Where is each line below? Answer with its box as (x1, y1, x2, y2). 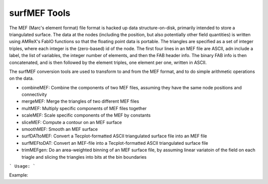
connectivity (21, 92, 47, 98)
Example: (9, 172, 28, 178)
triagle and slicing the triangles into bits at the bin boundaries (21, 154, 147, 160)
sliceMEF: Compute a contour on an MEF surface (21, 119, 122, 125)
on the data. (9, 75, 34, 81)
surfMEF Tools (9, 7, 70, 18)
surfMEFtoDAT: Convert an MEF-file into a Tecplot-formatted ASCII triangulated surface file (21, 140, 208, 146)
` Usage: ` (9, 163, 36, 169)
